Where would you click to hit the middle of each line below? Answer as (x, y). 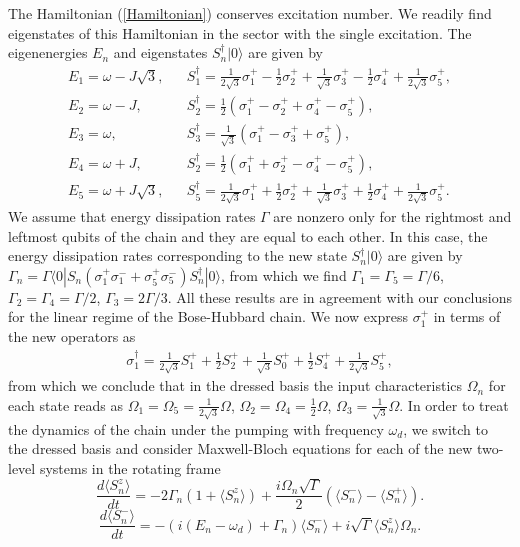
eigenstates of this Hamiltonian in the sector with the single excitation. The (240, 32)
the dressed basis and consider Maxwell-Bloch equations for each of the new (240, 448)
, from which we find (284, 274)
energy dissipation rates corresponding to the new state (177, 255)
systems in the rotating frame (130, 467)
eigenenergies (48, 52)
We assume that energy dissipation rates (132, 216)
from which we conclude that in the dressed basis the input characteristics (235, 385)
